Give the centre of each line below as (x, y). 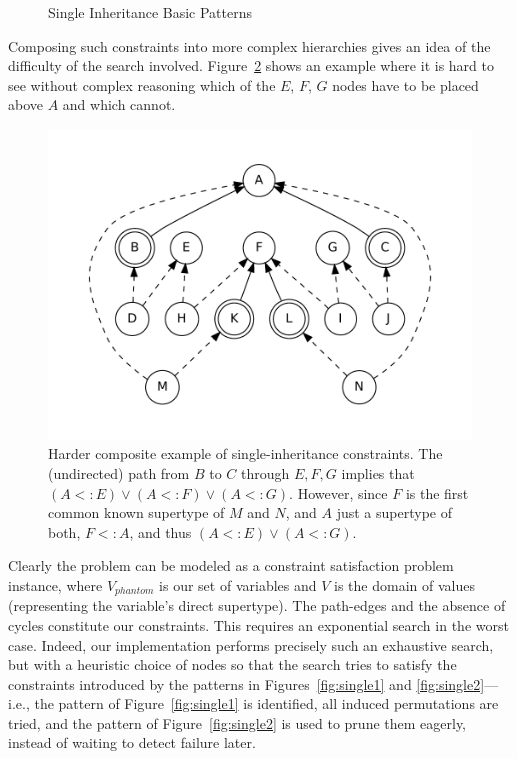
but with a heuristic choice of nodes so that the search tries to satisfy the (232, 664)
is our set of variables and (238, 584)
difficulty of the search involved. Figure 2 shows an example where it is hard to (251, 65)
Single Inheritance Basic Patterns (150, 12)
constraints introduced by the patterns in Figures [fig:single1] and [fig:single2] (246, 683)
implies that (378, 472)
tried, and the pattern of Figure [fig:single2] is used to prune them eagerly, (237, 722)
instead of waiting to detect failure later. (132, 742)
